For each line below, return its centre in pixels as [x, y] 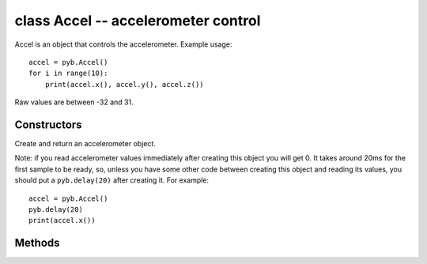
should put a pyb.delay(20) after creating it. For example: [112, 180]
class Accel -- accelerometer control [138, 21]
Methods [37, 243]
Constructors [48, 124]
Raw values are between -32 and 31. [74, 102]
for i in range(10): [68, 74]
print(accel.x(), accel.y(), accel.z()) [125, 84]
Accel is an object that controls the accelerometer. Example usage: [123, 44]
